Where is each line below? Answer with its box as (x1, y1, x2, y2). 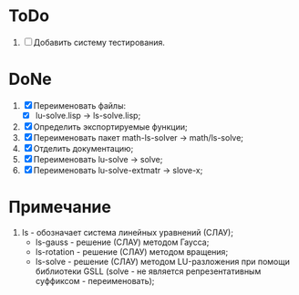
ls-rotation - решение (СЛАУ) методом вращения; (35, 246, 229, 257)
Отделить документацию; (33, 142, 134, 153)
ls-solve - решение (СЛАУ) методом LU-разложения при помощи (35, 256, 291, 267)
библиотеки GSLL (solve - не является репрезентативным (35, 266, 262, 277)
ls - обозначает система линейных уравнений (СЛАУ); (21, 227, 234, 237)
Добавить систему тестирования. (33, 37, 166, 47)
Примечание (8, 197, 111, 217)
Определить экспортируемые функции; (33, 121, 188, 132)
